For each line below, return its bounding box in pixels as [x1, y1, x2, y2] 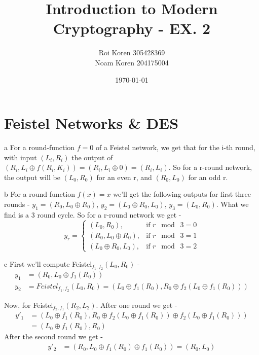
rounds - [4, 199, 30, 209]
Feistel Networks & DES [4, 113, 179, 133]
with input [4, 152, 37, 162]
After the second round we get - [4, 331, 103, 342]
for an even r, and [96, 171, 152, 182]
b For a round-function [4, 189, 75, 199]
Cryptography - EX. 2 [53, 18, 211, 39]
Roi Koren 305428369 [98, 47, 165, 58]
